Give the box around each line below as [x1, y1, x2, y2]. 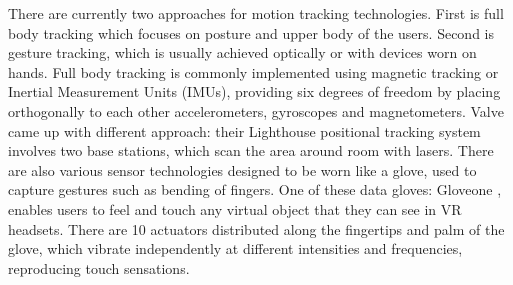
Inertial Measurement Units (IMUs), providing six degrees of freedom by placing [8, 81, 501, 102]
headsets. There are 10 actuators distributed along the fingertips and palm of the [8, 218, 505, 239]
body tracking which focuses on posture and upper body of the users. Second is [8, 22, 494, 43]
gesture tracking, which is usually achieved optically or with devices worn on [8, 42, 477, 63]
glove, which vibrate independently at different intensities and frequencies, [8, 238, 463, 259]
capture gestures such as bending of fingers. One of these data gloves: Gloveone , [8, 179, 502, 200]
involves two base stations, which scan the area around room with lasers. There [8, 140, 494, 161]
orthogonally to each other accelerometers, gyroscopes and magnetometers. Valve [8, 100, 504, 121]
